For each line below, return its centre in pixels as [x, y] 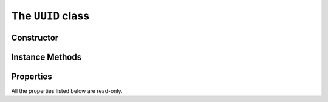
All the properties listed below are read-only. [67, 91]
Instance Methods [46, 57]
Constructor [35, 37]
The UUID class [50, 16]
